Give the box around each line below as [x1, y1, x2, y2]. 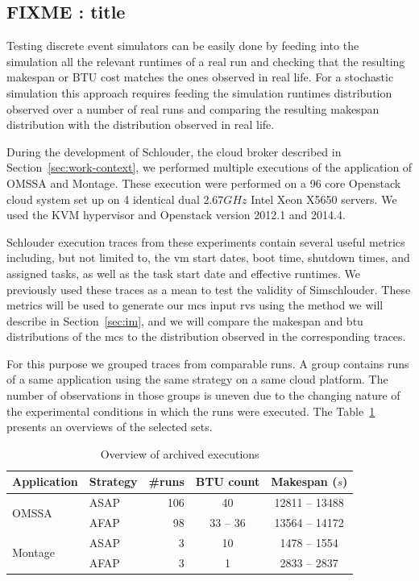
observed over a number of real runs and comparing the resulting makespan [6, 100, 380, 117]
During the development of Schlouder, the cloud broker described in [6, 143, 342, 160]
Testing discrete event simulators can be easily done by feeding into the [6, 37, 359, 54]
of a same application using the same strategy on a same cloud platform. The [6, 371, 388, 388]
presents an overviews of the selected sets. [6, 418, 213, 435]
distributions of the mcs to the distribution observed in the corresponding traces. [6, 328, 406, 345]
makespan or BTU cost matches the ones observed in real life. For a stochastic [6, 68, 394, 85]
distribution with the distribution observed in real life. [6, 116, 275, 133]
